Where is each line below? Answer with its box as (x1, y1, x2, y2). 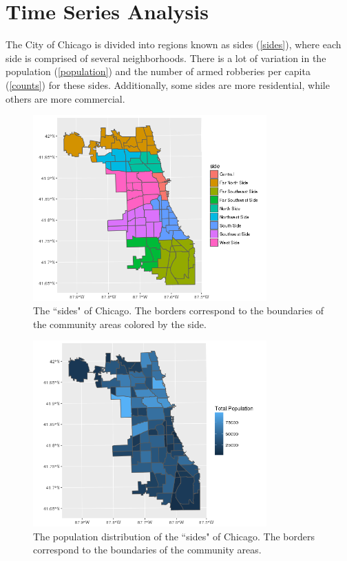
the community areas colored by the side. (33, 316, 207, 331)
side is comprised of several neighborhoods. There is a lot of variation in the (6, 50, 326, 65)
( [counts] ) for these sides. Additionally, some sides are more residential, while (6, 77, 330, 92)
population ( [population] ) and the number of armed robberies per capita (6, 64, 311, 79)
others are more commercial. (6, 91, 125, 105)
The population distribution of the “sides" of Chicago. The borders (33, 529, 315, 543)
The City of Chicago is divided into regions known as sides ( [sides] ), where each (6, 37, 341, 52)
